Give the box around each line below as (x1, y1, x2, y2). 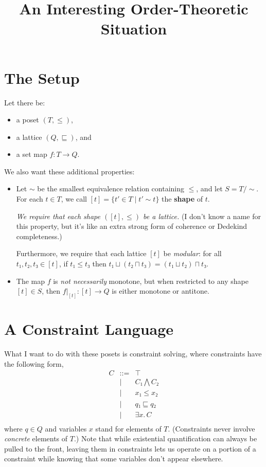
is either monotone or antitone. (112, 285, 209, 296)
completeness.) (16, 230, 62, 241)
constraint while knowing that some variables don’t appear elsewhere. (4, 453, 223, 464)
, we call (61, 193, 87, 204)
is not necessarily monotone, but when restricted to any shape (53, 275, 249, 286)
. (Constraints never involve (168, 423, 255, 434)
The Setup (4, 67, 80, 88)
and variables (45, 423, 87, 434)
